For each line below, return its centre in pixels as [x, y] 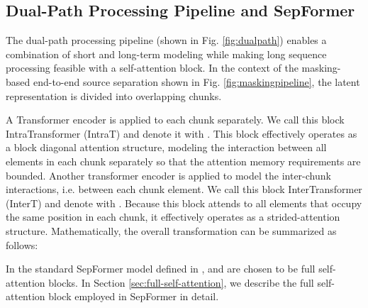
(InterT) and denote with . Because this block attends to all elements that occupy [184, 203]
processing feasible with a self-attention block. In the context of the [152, 68]
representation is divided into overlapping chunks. [114, 95]
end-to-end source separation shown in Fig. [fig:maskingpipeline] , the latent [196, 81]
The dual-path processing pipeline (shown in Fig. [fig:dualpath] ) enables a [166, 40]
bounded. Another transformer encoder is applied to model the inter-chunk [168, 175]
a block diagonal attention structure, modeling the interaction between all [166, 147]
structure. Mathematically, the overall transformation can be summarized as [171, 230]
